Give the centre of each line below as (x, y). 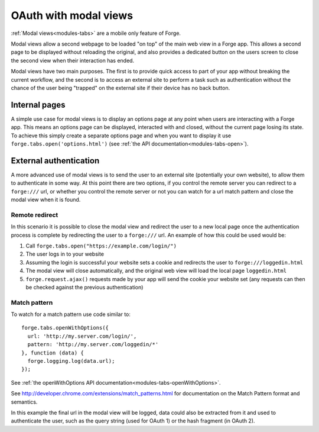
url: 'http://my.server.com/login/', (82, 336)
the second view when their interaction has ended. (73, 60)
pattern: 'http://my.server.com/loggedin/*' (93, 344)
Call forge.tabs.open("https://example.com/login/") (101, 246)
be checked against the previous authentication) (84, 287)
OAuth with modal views (72, 15)
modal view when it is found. (46, 200)
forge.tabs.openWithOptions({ (65, 328)
